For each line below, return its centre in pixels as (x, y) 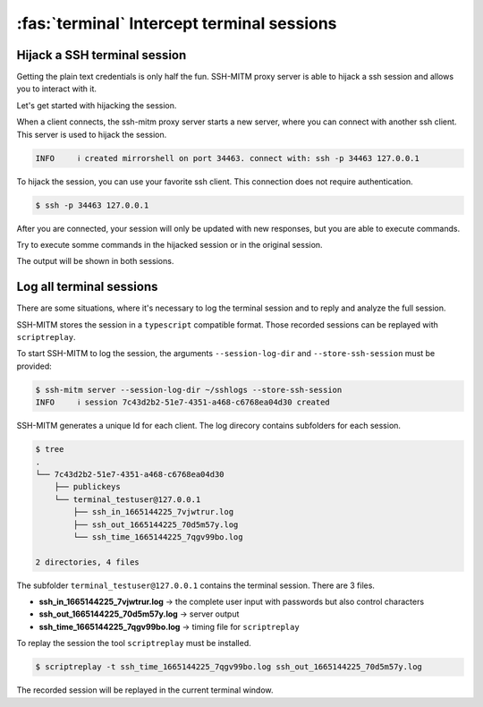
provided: (34, 366)
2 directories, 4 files (88, 562)
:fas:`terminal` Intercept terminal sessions (177, 23)
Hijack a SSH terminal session (102, 55)
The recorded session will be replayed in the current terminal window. (145, 690)
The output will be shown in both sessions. (95, 261)
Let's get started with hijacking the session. (97, 105)
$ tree (50, 449)
